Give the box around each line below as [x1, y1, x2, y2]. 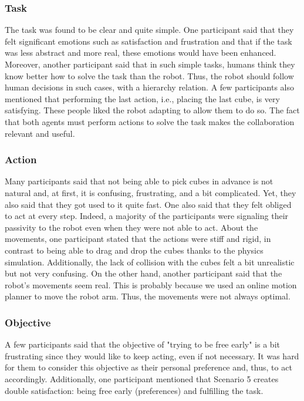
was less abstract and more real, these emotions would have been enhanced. [5, 46, 276, 59]
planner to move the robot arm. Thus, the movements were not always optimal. [5, 290, 291, 302]
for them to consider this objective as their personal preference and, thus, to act [5, 361, 292, 373]
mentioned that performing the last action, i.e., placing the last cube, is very [5, 92, 280, 105]
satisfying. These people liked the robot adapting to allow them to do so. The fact [5, 104, 300, 116]
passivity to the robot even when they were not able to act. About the [5, 221, 258, 233]
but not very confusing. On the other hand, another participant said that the [5, 267, 282, 279]
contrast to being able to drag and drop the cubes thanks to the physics [5, 244, 264, 256]
